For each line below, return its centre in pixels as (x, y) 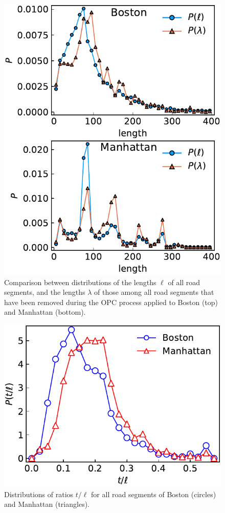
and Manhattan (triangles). (47, 504)
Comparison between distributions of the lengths (80, 282)
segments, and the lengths (45, 292)
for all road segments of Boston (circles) (154, 494)
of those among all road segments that (154, 292)
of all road (184, 282)
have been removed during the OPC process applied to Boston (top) (111, 302)
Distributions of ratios (39, 494)
